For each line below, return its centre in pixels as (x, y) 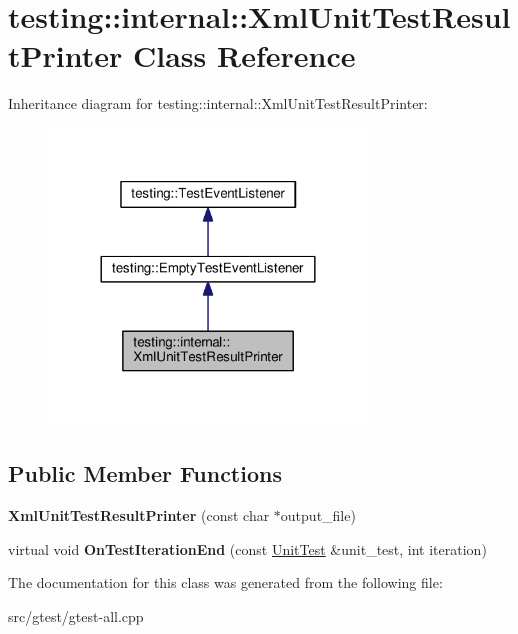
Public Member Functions (145, 473)
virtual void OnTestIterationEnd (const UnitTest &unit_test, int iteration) (247, 548)
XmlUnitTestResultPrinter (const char (139, 515)
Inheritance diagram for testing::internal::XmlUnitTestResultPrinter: (218, 103)
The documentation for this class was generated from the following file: (225, 582)
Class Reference (244, 55)
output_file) (318, 515)
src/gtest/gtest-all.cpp (76, 616)
